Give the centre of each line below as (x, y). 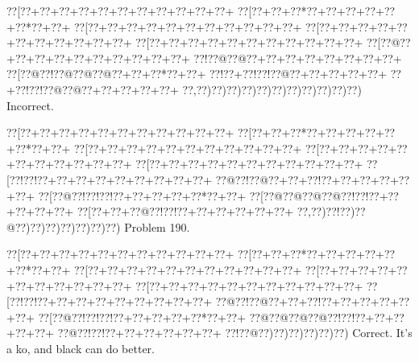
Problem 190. (157, 226)
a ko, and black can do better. (81, 348)
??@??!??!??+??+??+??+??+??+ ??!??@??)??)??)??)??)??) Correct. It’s (235, 333)
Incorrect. (30, 105)
